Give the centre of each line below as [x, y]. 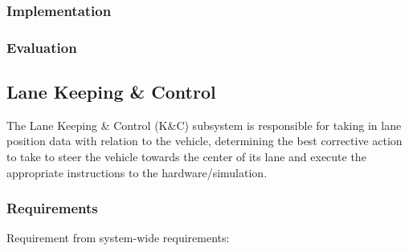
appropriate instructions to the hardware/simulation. [137, 172]
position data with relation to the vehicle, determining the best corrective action [204, 141]
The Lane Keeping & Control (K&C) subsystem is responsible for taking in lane [204, 125]
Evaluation [42, 47]
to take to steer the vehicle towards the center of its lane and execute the [186, 157]
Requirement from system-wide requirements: [118, 238]
